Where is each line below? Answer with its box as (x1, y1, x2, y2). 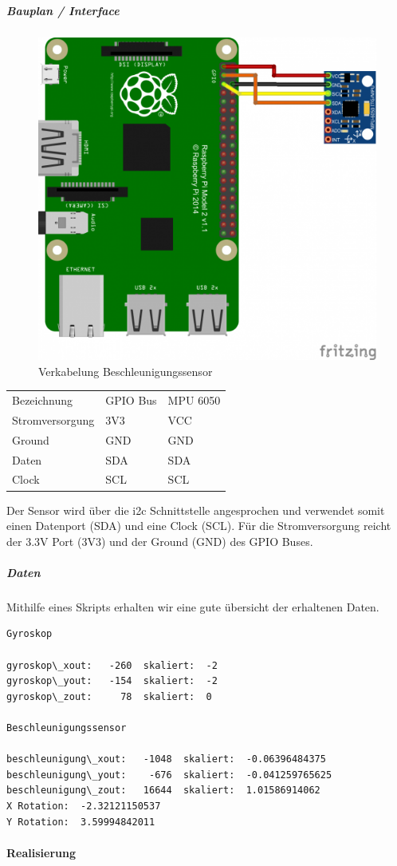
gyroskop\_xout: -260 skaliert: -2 (6, 659, 218, 671)
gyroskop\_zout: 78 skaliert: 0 (6, 690, 212, 702)
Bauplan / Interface (6, 2, 120, 18)
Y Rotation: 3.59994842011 (6, 816, 155, 828)
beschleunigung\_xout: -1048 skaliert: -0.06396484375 (6, 753, 326, 765)
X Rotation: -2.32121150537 (6, 801, 161, 813)
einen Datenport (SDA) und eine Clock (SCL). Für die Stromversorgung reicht (6, 517, 391, 534)
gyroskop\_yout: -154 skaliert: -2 (6, 675, 218, 687)
